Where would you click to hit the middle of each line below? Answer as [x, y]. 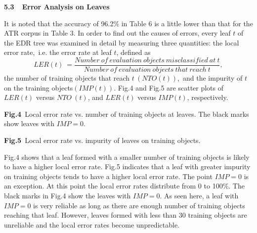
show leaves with [29, 123]
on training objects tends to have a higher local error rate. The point [108, 176]
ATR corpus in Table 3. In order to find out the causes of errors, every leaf [117, 33]
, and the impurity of [210, 78]
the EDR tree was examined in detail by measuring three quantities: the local [122, 42]
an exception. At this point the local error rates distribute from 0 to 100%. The [124, 186]
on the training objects [39, 87]
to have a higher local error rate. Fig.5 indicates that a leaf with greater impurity [127, 166]
